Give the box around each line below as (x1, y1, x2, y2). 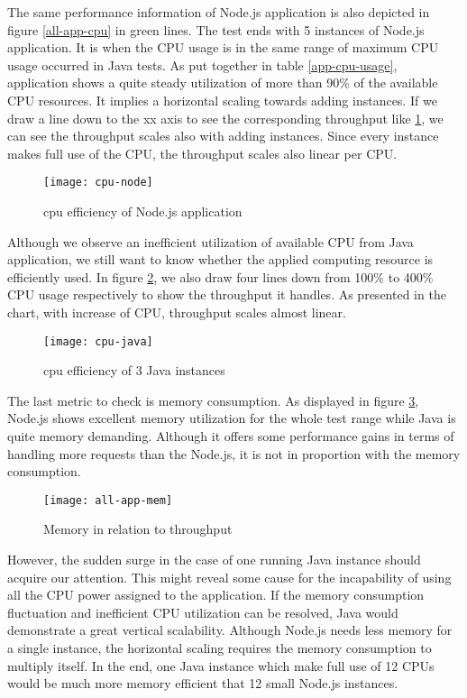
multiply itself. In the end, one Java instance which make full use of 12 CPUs (7, 656, 435, 675)
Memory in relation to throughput (43, 519, 233, 538)
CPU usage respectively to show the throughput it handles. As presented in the (7, 285, 446, 304)
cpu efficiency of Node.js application (43, 202, 243, 220)
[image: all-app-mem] (43, 493, 173, 507)
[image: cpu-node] (43, 176, 153, 189)
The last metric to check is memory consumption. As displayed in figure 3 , (7, 390, 419, 409)
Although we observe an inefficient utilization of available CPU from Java (7, 232, 414, 251)
